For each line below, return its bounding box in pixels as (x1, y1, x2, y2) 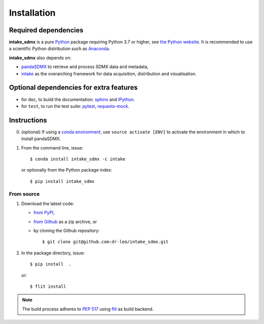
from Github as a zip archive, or (33, 219, 97, 224)
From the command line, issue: (21, 145, 83, 150)
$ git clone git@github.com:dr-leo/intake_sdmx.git (42, 239, 169, 245)
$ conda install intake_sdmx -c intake (30, 156, 126, 162)
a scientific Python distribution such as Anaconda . (9, 46, 110, 51)
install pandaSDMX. (21, 136, 61, 142)
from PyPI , (33, 210, 55, 216)
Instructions (9, 116, 47, 125)
